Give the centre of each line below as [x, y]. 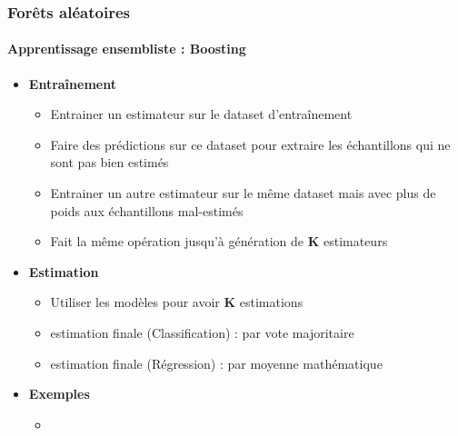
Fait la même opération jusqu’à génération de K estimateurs [219, 241]
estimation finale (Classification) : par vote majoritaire [202, 332]
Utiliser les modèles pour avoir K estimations [177, 302]
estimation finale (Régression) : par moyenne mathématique [216, 363]
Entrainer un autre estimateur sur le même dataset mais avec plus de [243, 193]
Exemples [59, 394]
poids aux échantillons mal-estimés [147, 210]
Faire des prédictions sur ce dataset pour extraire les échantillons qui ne [250, 144]
